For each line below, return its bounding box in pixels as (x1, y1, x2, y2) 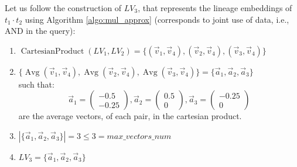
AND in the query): (5, 25, 76, 37)
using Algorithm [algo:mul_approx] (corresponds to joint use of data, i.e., (25, 13, 289, 25)
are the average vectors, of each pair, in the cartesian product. (18, 110, 242, 122)
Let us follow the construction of (5, 2, 122, 13)
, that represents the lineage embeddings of (138, 2, 292, 13)
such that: (18, 78, 54, 90)
